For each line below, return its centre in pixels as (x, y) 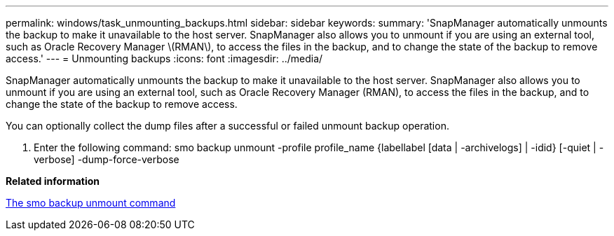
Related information (53, 181)
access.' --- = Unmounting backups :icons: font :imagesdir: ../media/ (164, 58)
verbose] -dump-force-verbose (107, 159)
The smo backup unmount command (91, 203)
